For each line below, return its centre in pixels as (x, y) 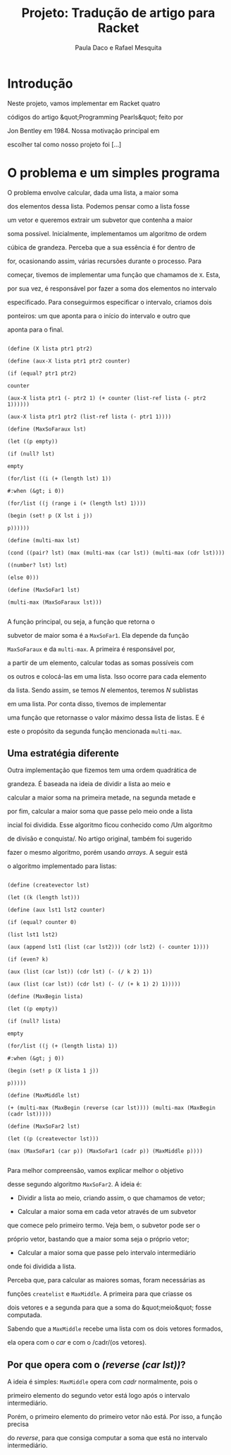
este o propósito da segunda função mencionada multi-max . (94, 731)
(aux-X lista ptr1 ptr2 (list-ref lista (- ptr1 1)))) (89, 416)
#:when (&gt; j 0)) (36, 1058)
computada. (25, 1315)
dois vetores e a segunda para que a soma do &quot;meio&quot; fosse (110, 1308)
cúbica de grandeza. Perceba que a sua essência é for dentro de (101, 247)
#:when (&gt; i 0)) (36, 491)
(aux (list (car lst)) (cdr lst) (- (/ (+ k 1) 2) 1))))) (94, 984)
